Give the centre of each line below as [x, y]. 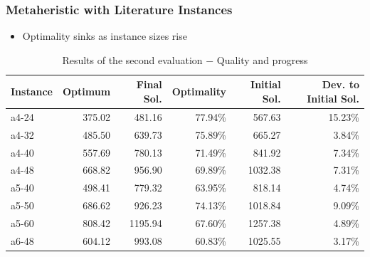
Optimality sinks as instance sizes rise [105, 36]
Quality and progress [262, 59]
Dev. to [340, 84]
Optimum [86, 91]
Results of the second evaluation [132, 59]
